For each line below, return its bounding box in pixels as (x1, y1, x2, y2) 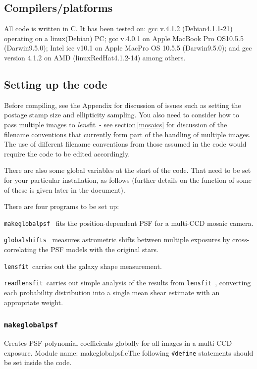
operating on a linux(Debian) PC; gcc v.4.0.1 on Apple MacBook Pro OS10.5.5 (4, 33, 244, 43)
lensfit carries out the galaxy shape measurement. (4, 261, 162, 271)
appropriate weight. (4, 297, 63, 307)
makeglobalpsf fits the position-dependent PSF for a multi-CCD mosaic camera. (4, 217, 254, 228)
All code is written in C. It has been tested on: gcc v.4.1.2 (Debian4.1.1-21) (4, 23, 233, 34)
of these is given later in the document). (4, 184, 125, 195)
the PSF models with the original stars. (39, 244, 158, 255)
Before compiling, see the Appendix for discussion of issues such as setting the (4, 100, 241, 110)
